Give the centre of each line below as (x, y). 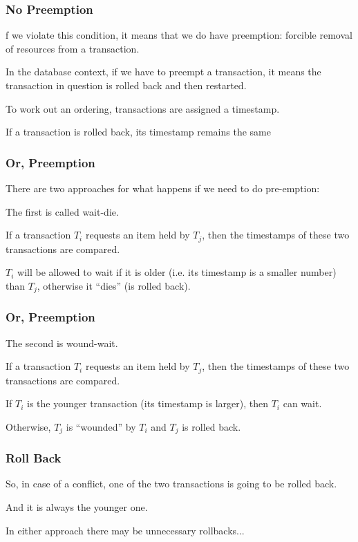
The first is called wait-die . (62, 211)
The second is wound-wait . (62, 343)
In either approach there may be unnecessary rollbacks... (125, 530)
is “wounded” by (101, 426)
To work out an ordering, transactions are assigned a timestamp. (143, 108)
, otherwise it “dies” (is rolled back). (114, 285)
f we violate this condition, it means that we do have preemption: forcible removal (179, 35)
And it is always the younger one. (77, 507)
